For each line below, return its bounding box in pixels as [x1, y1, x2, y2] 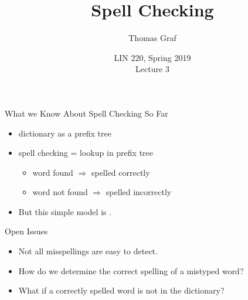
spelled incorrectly [106, 186, 172, 198]
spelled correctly [91, 166, 150, 178]
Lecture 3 [135, 63, 169, 75]
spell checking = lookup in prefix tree [18, 146, 154, 159]
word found [32, 166, 73, 178]
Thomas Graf [128, 32, 176, 44]
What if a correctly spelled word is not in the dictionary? [18, 284, 225, 296]
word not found [32, 186, 88, 198]
